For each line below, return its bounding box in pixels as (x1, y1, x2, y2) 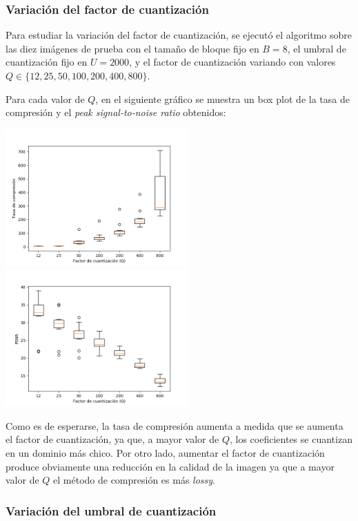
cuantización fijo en (6, 55, 88, 69)
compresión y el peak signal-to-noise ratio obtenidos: (6, 105, 226, 120)
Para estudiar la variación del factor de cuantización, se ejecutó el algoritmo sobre (6, 28, 352, 42)
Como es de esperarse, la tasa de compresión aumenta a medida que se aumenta (6, 418, 344, 433)
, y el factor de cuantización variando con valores (129, 55, 336, 69)
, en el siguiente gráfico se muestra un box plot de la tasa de (95, 91, 350, 106)
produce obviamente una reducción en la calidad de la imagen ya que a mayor (6, 459, 335, 473)
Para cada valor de (6, 91, 85, 106)
